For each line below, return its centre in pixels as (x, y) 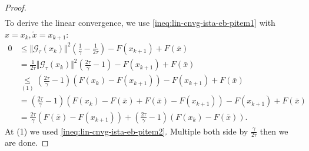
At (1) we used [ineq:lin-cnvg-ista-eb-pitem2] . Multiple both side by (127, 131)
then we (274, 131)
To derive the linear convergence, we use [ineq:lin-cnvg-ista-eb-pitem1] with (140, 23)
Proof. (16, 7)
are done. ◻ (27, 142)
